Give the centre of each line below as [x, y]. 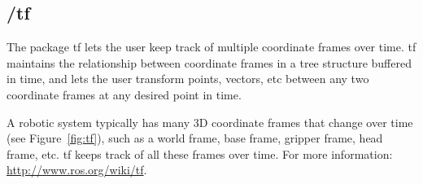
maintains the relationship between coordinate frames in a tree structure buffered [209, 62]
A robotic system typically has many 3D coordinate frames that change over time [210, 122]
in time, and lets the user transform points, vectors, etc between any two [188, 79]
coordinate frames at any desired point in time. [124, 94]
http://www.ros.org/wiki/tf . [77, 170]
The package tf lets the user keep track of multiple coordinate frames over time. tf [211, 47]
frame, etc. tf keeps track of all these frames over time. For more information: [200, 153]
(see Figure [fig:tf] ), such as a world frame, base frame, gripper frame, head [195, 138]
